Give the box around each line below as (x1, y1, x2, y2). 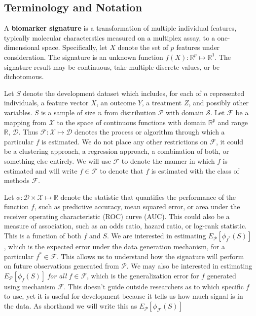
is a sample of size (41, 107, 96, 117)
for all (47, 270, 67, 280)
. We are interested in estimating (107, 230, 206, 241)
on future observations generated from (4, 261, 119, 271)
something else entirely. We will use (4, 155, 111, 166)
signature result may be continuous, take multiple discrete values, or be (4, 61, 219, 72)
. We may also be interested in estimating (126, 261, 253, 271)
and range (218, 117, 248, 127)
